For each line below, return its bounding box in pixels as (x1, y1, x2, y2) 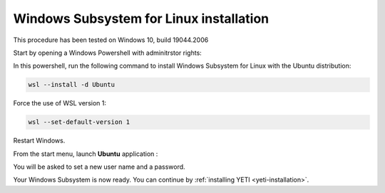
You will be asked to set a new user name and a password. (13, 162, 185, 171)
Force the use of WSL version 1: (13, 99, 107, 108)
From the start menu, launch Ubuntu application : (13, 150, 158, 158)
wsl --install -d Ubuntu (28, 80, 115, 89)
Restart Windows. (13, 136, 66, 145)
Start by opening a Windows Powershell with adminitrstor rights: (13, 48, 202, 57)
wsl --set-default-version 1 (28, 118, 130, 126)
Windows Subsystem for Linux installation (13, 11, 269, 26)
